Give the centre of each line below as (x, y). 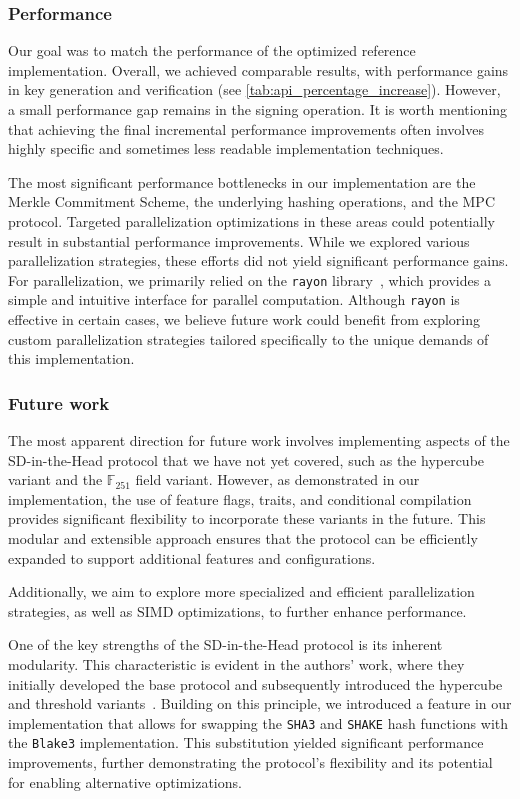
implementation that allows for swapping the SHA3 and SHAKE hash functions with (258, 722)
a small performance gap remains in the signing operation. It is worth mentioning (258, 109)
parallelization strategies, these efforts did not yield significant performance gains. (258, 260)
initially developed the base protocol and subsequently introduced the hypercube (255, 683)
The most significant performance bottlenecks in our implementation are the (242, 181)
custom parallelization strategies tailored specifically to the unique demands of (248, 338)
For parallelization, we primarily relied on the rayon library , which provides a (249, 279)
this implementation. (71, 358)
